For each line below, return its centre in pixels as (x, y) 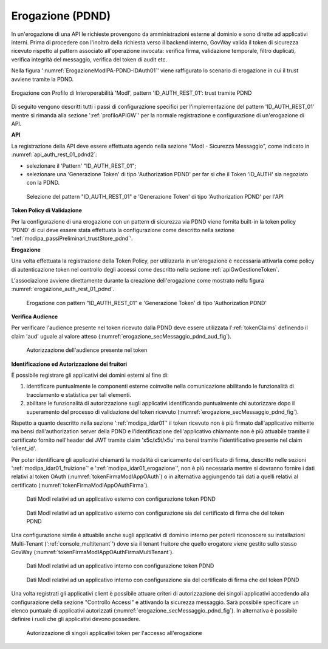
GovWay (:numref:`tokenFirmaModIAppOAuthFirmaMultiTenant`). (93, 552)
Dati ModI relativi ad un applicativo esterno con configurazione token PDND (121, 499)
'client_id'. (24, 448)
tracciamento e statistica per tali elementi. (79, 394)
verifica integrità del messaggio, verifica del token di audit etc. (89, 59)
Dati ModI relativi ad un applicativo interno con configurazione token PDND (120, 566)
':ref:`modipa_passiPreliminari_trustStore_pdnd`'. (72, 239)
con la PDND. (43, 183)
